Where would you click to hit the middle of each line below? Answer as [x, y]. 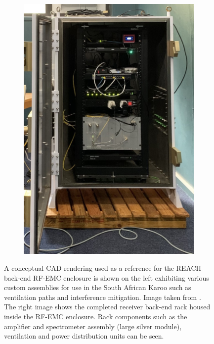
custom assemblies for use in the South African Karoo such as [98, 287]
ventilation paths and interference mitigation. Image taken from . [103, 297]
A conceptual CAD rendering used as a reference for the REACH [103, 268]
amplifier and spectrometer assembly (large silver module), [93, 326]
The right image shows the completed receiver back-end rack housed [107, 307]
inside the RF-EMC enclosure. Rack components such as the [96, 316]
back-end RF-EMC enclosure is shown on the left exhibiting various [107, 277]
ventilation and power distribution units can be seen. [84, 336]
